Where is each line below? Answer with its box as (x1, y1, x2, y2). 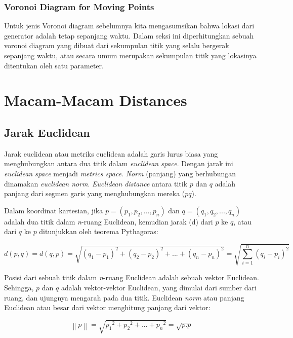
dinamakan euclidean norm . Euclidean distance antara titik (4, 178, 188, 189)
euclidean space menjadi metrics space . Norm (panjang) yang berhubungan (4, 168, 236, 178)
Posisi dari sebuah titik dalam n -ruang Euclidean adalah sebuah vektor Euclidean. (4, 272, 260, 283)
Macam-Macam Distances (4, 90, 187, 110)
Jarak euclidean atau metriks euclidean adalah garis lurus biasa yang (4, 148, 218, 159)
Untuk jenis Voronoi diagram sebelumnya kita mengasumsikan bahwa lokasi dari (4, 20, 255, 31)
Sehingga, (4, 282, 34, 293)
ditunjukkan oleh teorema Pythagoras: (39, 226, 158, 237)
